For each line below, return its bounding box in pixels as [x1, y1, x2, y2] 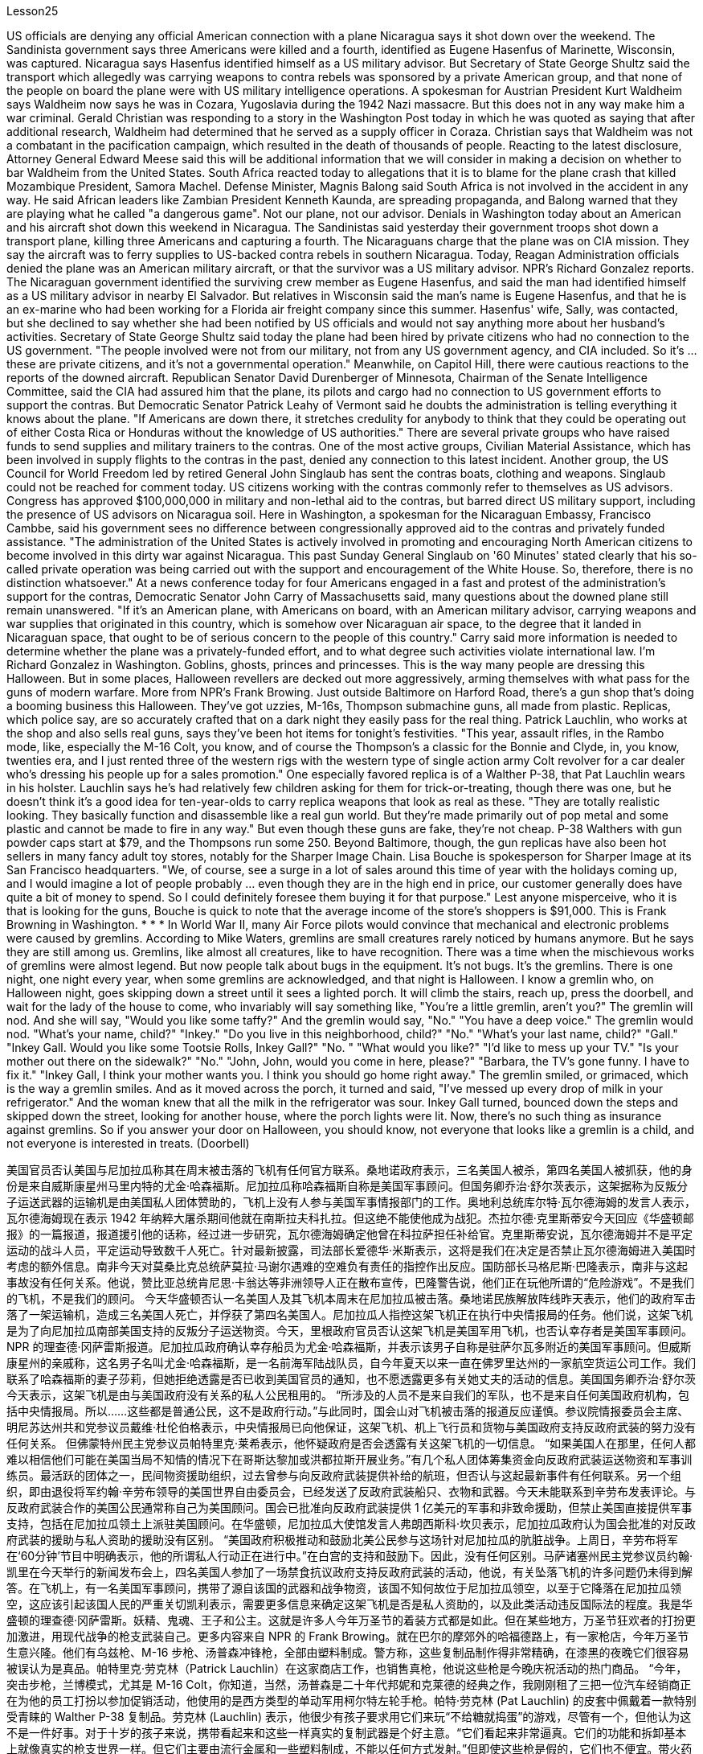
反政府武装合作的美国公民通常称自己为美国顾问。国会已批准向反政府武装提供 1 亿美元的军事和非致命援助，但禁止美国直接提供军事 [6, 1501, 693, 1514]
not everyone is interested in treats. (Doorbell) [6, 1136, 250, 1150]
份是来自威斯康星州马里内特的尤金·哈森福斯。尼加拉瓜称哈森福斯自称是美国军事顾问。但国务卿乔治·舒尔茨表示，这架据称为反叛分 [6, 1179, 689, 1193]
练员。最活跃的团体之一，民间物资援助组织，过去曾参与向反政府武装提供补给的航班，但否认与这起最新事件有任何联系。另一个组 [6, 1469, 681, 1482]
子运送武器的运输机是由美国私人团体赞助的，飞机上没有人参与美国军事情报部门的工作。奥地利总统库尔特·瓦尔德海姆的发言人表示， [6, 1195, 697, 1209]
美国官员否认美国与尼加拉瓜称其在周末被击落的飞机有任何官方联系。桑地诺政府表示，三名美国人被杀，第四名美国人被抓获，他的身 [6, 1163, 693, 1177]
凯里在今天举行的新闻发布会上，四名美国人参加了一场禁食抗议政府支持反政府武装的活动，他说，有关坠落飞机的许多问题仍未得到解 [6, 1565, 693, 1579]
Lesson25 [6, 4, 59, 18]
